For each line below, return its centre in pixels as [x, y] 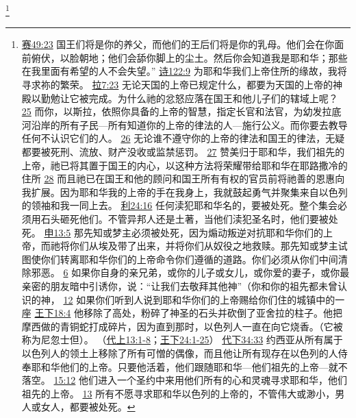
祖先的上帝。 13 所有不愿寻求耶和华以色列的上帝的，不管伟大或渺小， [178, 393]
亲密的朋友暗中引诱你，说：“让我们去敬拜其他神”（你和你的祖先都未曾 [180, 285]
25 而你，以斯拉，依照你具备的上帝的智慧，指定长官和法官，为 [162, 111]
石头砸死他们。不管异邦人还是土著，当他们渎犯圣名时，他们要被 [185, 218]
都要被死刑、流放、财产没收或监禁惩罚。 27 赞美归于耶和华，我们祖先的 [183, 151]
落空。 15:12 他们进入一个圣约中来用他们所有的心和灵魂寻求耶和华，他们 [185, 380]
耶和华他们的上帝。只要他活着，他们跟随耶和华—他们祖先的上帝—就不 [189, 366]
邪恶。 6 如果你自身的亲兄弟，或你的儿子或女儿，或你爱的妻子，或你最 [190, 272]
